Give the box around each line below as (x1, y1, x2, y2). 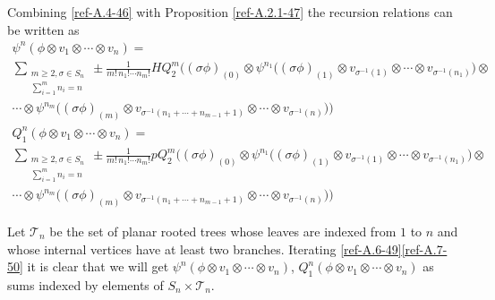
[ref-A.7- (401, 239, 448, 258)
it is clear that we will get (27, 257, 169, 276)
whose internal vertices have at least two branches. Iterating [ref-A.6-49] (7, 239, 402, 258)
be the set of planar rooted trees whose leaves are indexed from (49, 222, 397, 241)
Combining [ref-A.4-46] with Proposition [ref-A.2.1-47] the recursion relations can (7, 3, 453, 21)
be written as (7, 20, 80, 39)
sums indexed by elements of (7, 276, 164, 294)
